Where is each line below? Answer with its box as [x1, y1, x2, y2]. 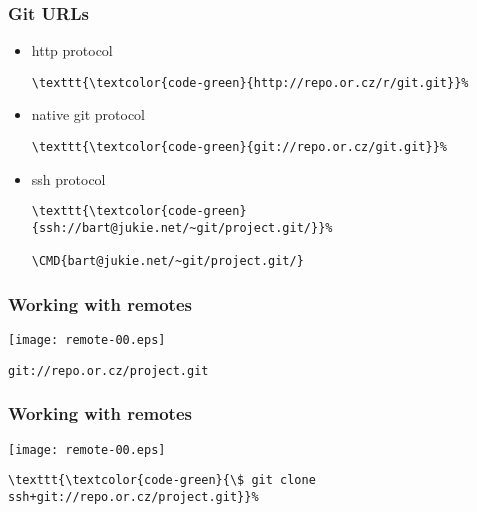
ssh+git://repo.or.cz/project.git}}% [8, 490, 259, 504]
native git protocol [31, 104, 146, 125]
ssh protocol [31, 168, 106, 189]
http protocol [31, 40, 113, 61]
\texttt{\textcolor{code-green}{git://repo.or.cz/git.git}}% [31, 140, 448, 155]
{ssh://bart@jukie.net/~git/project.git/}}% [31, 220, 333, 235]
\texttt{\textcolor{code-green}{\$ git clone [8, 473, 316, 488]
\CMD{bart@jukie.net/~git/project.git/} [31, 254, 304, 269]
